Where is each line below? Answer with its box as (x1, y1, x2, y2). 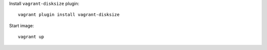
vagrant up (18, 34, 44, 40)
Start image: (9, 22, 34, 29)
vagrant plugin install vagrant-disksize (18, 12, 120, 17)
